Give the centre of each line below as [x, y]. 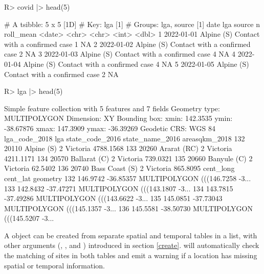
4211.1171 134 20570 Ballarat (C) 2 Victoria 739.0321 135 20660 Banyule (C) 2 [128, 158]
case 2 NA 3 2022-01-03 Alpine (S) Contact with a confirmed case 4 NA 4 [120, 54]
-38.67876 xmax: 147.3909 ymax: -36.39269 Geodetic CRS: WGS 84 [110, 128]
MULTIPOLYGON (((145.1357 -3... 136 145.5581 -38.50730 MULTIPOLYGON [128, 208]
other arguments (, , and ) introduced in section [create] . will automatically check [132, 245]
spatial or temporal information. [55, 265]
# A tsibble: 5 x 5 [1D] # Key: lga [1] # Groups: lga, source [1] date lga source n [132, 24]
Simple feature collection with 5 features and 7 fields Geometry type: [112, 108]
